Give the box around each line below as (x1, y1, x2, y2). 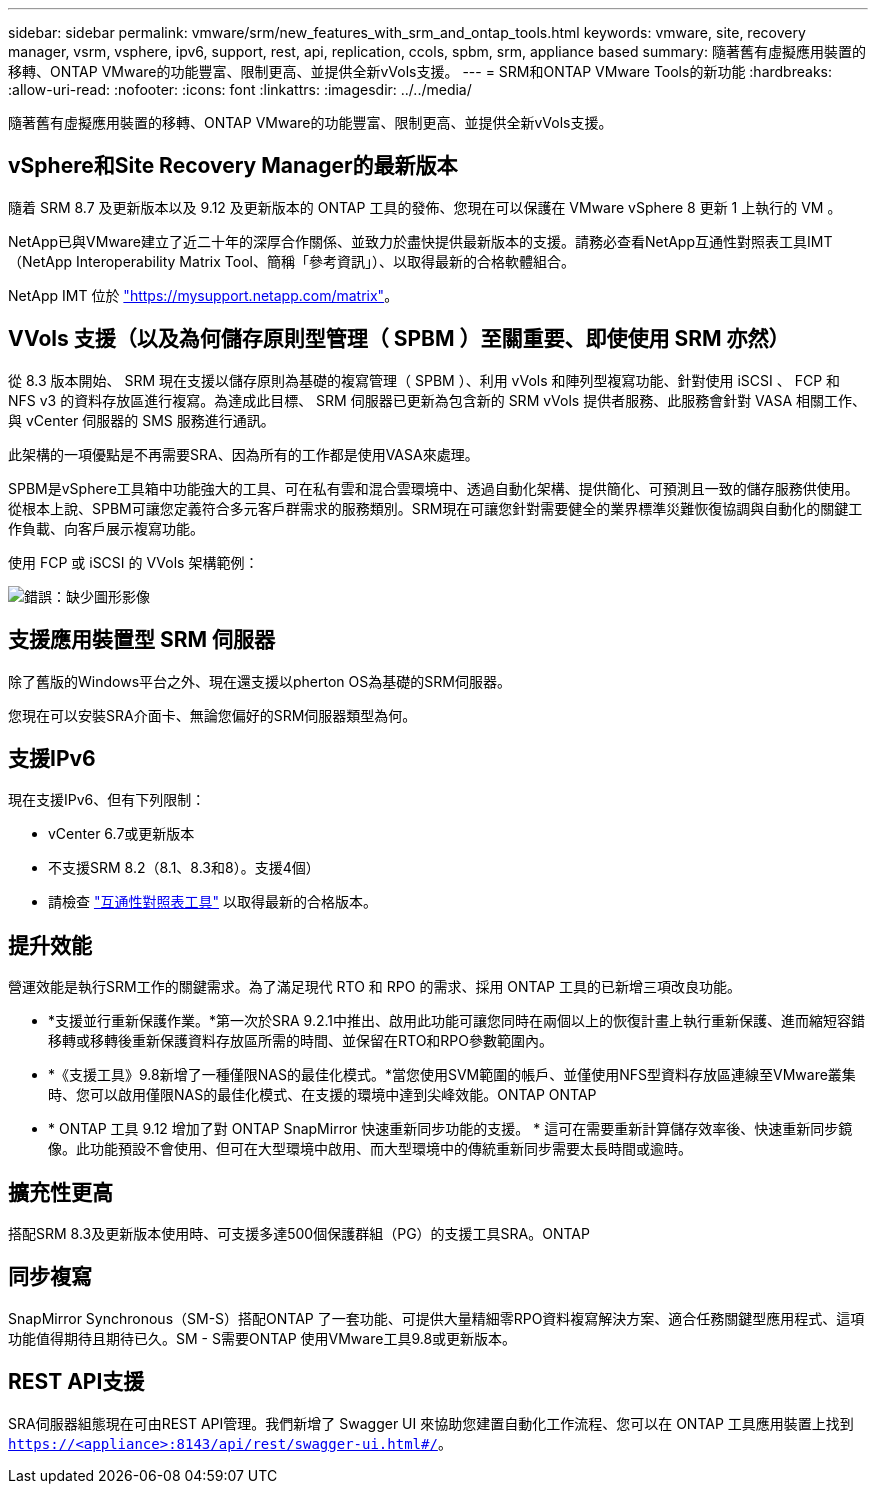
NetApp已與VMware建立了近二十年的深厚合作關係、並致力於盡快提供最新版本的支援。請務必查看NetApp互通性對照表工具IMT (8, 232, 833, 250)
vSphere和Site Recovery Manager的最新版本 (8, 153, 458, 179)
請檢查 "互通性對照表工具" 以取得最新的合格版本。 (48, 893, 377, 911)
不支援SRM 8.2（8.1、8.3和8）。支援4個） (48, 859, 320, 877)
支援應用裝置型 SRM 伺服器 (8, 627, 276, 653)
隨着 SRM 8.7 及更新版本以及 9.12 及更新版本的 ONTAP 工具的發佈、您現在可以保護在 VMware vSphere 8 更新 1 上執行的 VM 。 (8, 198, 842, 216)
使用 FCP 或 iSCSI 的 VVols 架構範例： (8, 553, 259, 571)
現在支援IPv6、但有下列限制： (8, 791, 206, 809)
